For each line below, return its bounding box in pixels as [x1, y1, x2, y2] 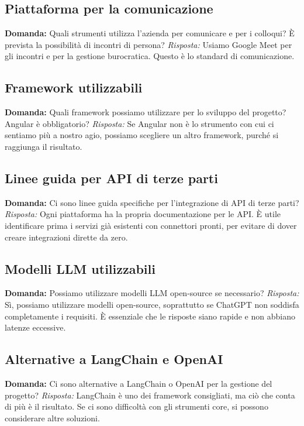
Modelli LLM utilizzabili [5, 259, 156, 277]
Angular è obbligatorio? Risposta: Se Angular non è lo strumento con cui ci [5, 117, 274, 129]
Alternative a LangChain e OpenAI [5, 350, 223, 368]
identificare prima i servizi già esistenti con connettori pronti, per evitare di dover [5, 219, 297, 231]
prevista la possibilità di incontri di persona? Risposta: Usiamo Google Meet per [5, 38, 292, 50]
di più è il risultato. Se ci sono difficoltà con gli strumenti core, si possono [5, 400, 268, 413]
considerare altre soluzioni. [5, 411, 100, 424]
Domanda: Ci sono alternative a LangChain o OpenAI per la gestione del [5, 377, 272, 389]
